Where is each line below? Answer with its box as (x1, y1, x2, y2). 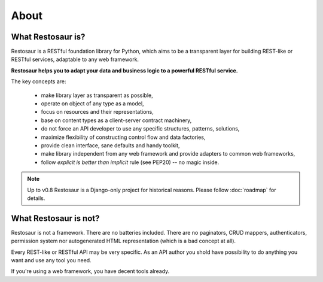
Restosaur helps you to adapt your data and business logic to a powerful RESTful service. (11, 66, 239, 74)
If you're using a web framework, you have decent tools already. (11, 268, 170, 275)
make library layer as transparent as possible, (41, 92, 153, 99)
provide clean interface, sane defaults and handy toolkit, (41, 141, 180, 149)
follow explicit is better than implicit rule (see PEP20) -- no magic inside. (41, 159, 220, 166)
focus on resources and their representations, (41, 108, 154, 116)
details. (27, 195, 45, 202)
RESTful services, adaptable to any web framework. (11, 56, 139, 63)
